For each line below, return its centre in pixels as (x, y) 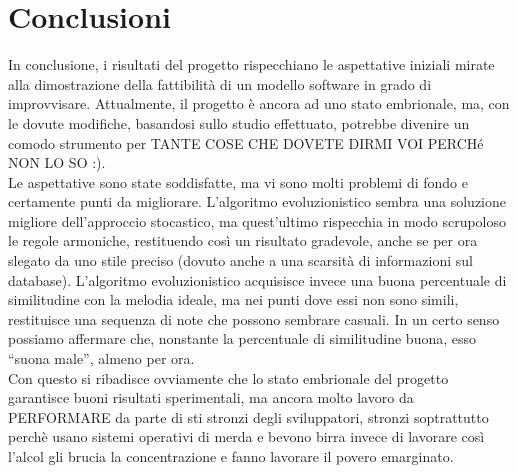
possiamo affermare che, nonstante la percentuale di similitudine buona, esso (242, 338)
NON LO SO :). (57, 162)
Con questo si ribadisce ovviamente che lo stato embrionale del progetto (228, 377)
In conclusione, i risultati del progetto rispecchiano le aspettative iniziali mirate (251, 64)
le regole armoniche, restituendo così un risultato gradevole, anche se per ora (243, 240)
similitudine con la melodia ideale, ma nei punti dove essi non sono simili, (233, 299)
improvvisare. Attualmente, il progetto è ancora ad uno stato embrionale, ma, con (259, 103)
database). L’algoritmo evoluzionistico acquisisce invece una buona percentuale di (257, 279)
